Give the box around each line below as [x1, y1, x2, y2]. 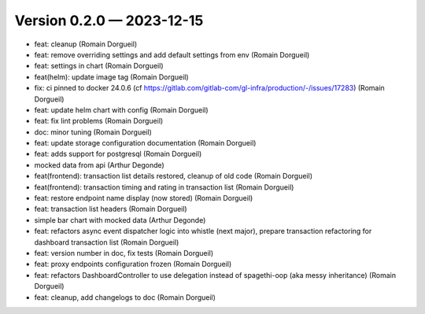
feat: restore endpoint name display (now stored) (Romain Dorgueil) [34, 194, 253, 203]
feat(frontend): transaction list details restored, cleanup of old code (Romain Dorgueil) [34, 172, 313, 181]
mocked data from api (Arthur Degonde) [34, 160, 164, 169]
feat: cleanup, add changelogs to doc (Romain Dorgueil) [34, 292, 216, 302]
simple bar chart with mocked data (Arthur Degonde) [34, 215, 206, 224]
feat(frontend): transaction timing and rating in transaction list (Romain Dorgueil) [34, 182, 294, 192]
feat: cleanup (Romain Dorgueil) [34, 39, 138, 49]
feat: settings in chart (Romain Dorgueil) [34, 61, 164, 71]
